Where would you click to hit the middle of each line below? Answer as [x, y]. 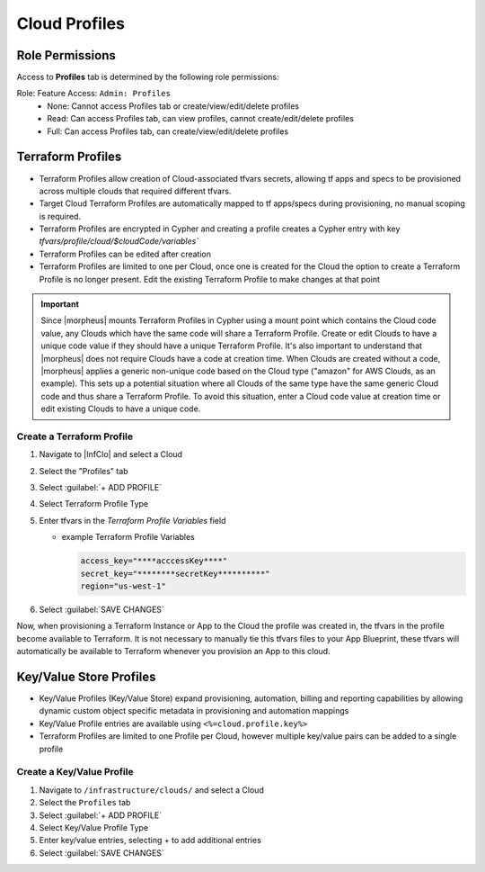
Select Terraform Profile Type [93, 504]
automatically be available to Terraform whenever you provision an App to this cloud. [174, 652]
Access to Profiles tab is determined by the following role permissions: [148, 77]
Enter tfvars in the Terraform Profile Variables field [132, 520]
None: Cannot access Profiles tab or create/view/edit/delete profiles [173, 106]
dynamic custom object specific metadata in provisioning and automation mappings [194, 711]
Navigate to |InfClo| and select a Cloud [111, 454]
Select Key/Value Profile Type [93, 827]
